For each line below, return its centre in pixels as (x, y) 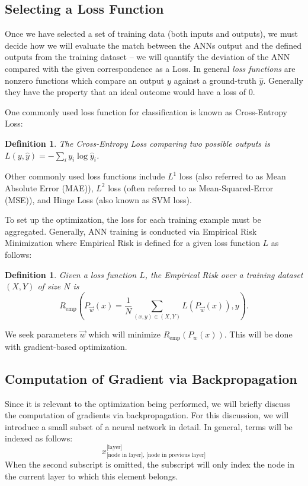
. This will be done (258, 334)
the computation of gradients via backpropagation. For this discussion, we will (147, 415)
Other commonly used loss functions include (85, 176)
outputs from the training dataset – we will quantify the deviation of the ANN (147, 57)
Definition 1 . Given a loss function (71, 274)
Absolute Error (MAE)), (49, 187)
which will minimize (125, 334)
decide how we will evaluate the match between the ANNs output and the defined (153, 45)
